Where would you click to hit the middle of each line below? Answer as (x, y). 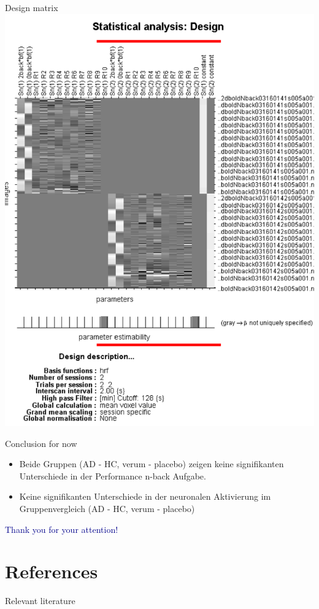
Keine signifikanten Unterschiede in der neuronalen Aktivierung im (145, 496)
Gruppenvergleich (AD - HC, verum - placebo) (107, 508)
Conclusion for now (41, 443)
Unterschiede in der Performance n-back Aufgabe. (113, 475)
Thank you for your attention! (62, 529)
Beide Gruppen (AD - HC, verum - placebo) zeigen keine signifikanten (152, 464)
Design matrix (32, 7)
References (52, 571)
